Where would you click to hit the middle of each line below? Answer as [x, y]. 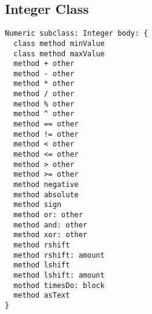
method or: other [48, 215]
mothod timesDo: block [59, 285]
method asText [42, 296]
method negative [46, 185]
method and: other [51, 225]
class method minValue [59, 43]
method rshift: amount [59, 255]
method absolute [46, 195]
